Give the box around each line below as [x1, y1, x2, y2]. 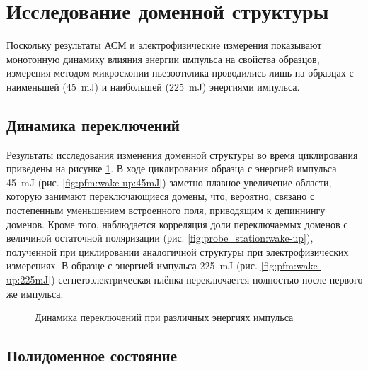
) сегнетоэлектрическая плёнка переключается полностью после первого [51, 272, 363, 287]
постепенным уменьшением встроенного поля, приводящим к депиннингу [6, 203, 326, 218]
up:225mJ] [6, 272, 52, 287]
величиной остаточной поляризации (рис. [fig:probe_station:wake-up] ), [6, 230, 314, 245]
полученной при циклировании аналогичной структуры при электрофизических [6, 244, 349, 259]
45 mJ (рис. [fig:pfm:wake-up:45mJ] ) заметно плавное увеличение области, [6, 174, 332, 189]
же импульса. [6, 286, 64, 301]
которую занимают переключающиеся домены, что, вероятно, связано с [6, 189, 315, 203]
